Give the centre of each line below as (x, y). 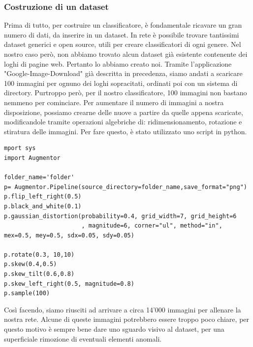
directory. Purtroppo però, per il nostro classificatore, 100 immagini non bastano (126, 93)
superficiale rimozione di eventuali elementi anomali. (83, 338)
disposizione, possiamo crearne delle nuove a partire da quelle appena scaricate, (124, 112)
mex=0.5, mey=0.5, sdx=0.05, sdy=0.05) (69, 235)
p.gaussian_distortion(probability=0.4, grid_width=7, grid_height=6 (120, 216)
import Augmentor (32, 158)
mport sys (20, 148)
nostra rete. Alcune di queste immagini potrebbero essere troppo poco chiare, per (127, 319)
